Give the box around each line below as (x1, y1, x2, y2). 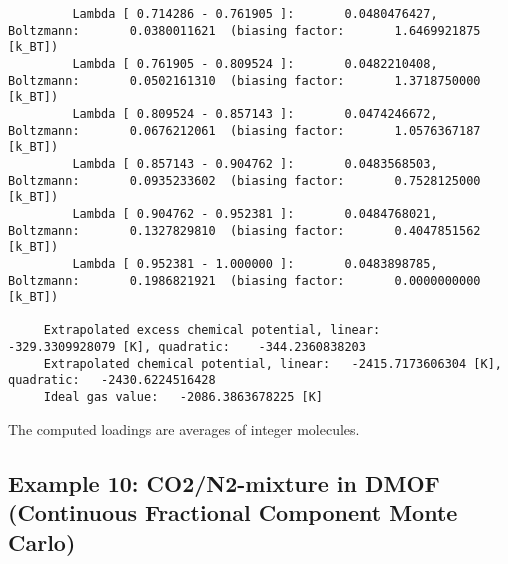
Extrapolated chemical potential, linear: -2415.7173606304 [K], (43, 356, 502, 371)
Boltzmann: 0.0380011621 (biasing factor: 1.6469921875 (8, 23, 481, 38)
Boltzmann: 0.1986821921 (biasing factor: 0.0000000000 (8, 273, 481, 288)
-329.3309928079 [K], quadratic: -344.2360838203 (8, 340, 366, 355)
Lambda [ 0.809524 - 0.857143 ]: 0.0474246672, (72, 106, 438, 121)
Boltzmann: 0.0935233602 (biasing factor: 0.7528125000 (8, 173, 481, 188)
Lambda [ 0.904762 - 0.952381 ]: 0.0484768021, (72, 206, 438, 221)
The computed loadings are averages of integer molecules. (8, 418, 360, 439)
